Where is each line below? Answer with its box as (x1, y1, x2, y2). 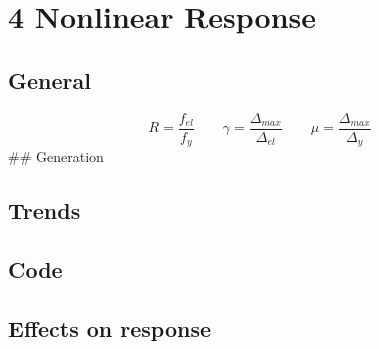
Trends (8, 195, 81, 226)
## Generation (8, 146, 104, 167)
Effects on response (8, 312, 212, 343)
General (8, 64, 91, 95)
